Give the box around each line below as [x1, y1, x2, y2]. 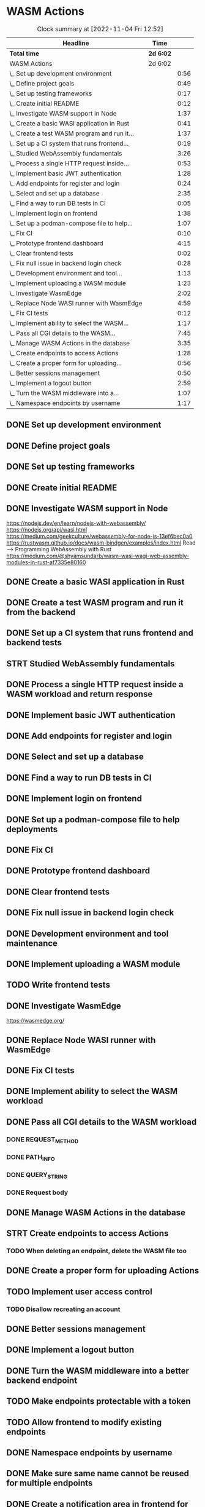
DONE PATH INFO [6, 1152, 55, 1163]
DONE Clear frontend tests [6, 886, 110, 897]
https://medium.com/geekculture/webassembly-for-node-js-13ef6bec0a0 [6, 533, 193, 540]
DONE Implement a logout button [6, 1345, 135, 1355]
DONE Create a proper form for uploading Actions [6, 1265, 199, 1276]
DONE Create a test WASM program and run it [6, 597, 184, 608]
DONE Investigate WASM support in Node [6, 503, 168, 514]
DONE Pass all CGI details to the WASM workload [6, 1117, 197, 1127]
